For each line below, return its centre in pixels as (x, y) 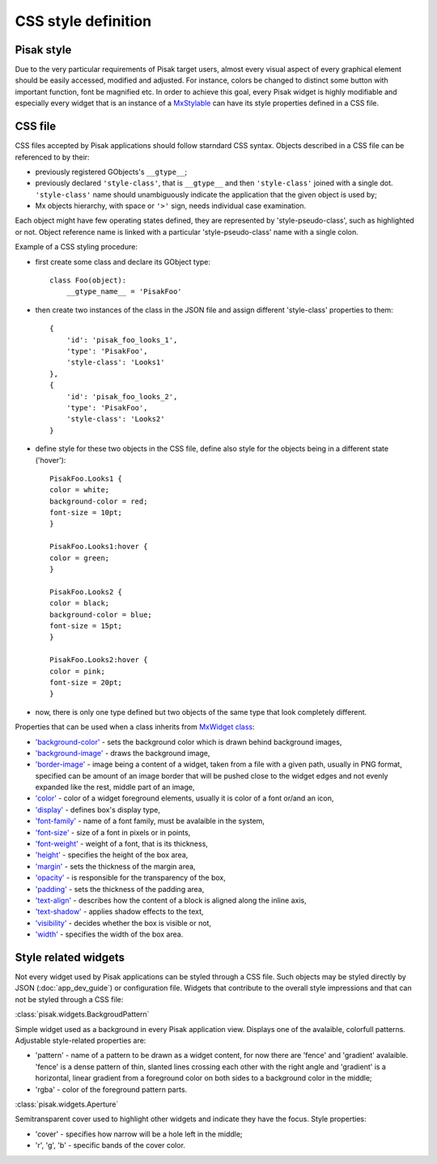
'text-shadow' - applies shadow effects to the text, (119, 911)
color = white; (80, 490)
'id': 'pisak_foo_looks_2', (122, 396)
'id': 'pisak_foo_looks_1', (122, 340)
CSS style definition (83, 21)
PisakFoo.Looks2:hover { (99, 660)
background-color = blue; (101, 614)
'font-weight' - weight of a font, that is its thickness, (121, 844)
